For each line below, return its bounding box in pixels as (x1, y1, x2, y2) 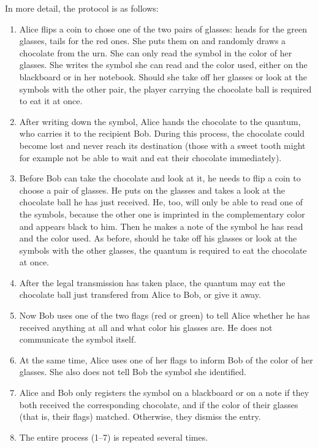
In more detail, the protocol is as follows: (5, 2, 159, 14)
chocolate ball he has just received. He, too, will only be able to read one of (19, 196, 303, 208)
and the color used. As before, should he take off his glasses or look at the (19, 232, 297, 245)
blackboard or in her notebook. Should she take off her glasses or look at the (19, 70, 307, 83)
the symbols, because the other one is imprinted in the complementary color (19, 207, 305, 220)
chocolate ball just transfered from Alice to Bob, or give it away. (19, 288, 261, 301)
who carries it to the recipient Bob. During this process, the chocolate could (19, 127, 305, 140)
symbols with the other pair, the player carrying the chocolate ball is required (19, 82, 312, 95)
